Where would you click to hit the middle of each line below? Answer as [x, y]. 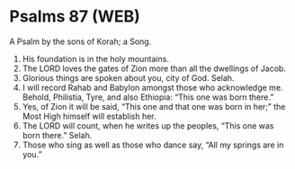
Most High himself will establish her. [89, 116]
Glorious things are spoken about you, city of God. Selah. [128, 77]
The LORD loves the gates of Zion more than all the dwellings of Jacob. [154, 68]
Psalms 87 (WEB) [75, 17]
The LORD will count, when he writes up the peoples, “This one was [148, 125]
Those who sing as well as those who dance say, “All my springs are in [153, 145]
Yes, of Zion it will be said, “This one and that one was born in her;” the [154, 106]
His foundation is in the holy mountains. [95, 58]
